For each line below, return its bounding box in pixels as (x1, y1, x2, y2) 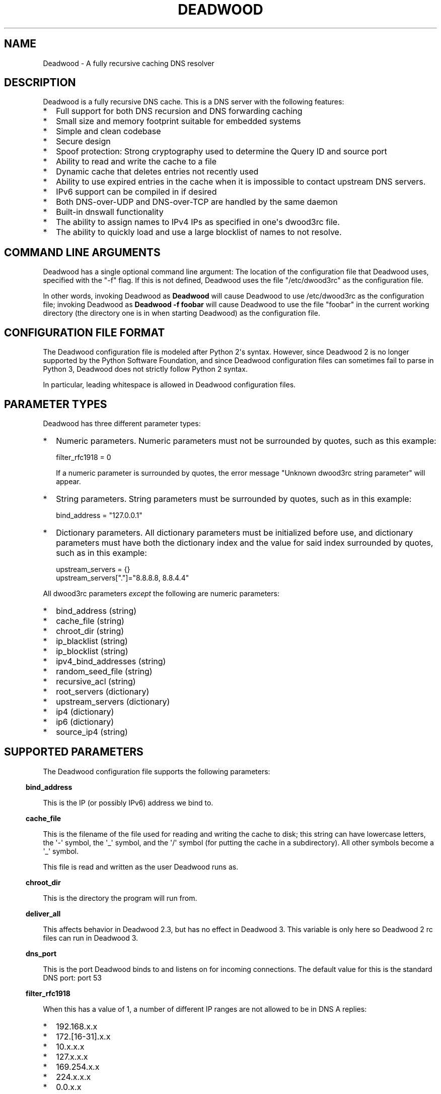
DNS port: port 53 (43, 973, 102, 982)
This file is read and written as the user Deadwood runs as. (43, 862, 239, 871)
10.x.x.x (56, 1041, 85, 1052)
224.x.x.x (56, 1071, 91, 1082)
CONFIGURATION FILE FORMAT (4, 326, 165, 339)
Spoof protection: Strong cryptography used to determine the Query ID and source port (56, 146, 387, 157)
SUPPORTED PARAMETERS (4, 745, 143, 759)
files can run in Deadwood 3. (43, 933, 138, 942)
